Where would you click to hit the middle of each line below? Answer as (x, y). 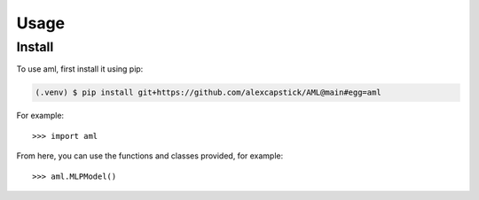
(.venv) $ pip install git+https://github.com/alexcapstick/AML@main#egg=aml (208, 92)
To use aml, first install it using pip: (80, 69)
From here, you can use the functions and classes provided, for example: (150, 156)
